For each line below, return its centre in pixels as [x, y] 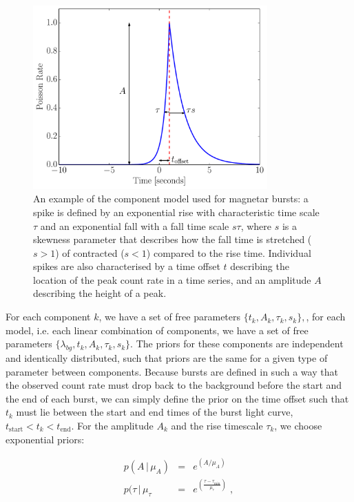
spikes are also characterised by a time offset [127, 266]
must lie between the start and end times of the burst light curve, [155, 412]
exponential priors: [45, 439]
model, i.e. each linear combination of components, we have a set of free [157, 330]
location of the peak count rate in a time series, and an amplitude [172, 279]
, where [256, 225]
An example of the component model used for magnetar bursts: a [171, 199]
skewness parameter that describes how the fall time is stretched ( [173, 239]
